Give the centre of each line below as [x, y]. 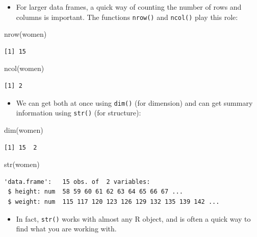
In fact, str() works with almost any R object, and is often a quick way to [133, 218]
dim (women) [24, 129]
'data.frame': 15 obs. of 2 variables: [77, 182]
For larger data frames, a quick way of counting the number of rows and [129, 7]
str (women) [22, 164]
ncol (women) [24, 68]
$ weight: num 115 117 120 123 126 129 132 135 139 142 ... [114, 202]
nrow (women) [25, 34]
